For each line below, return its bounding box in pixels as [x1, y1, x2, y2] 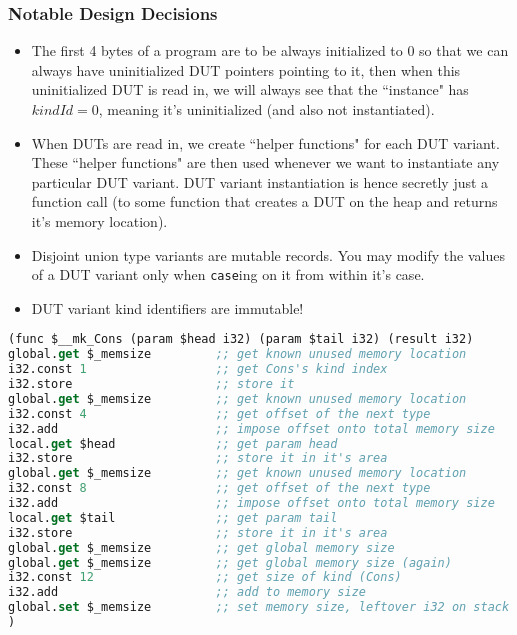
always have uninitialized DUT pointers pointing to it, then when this [31, 59, 461, 80]
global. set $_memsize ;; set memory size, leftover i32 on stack [8, 600, 510, 615]
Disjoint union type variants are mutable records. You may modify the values [31, 244, 505, 265]
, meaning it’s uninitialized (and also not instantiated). [98, 99, 435, 119]
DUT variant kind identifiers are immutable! [31, 297, 304, 318]
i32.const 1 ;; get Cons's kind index [8, 362, 388, 377]
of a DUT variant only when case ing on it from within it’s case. [31, 264, 425, 285]
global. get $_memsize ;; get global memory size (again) [8, 555, 452, 570]
